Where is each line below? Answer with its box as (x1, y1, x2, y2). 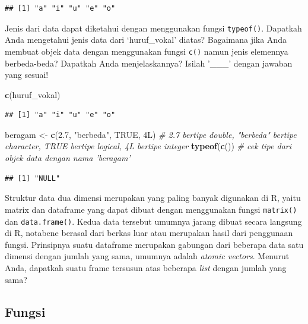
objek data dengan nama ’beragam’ (5, 152, 131, 164)
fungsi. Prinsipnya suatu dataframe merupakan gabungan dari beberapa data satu (5, 238, 304, 250)
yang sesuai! (5, 68, 49, 81)
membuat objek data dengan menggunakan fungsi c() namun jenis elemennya (5, 45, 288, 57)
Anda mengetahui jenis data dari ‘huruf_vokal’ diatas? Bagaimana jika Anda (5, 33, 287, 46)
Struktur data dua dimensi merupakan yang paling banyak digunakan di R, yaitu (5, 191, 301, 204)
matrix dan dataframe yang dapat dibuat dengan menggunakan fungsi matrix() (5, 203, 297, 215)
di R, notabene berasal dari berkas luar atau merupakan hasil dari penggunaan (5, 227, 293, 239)
